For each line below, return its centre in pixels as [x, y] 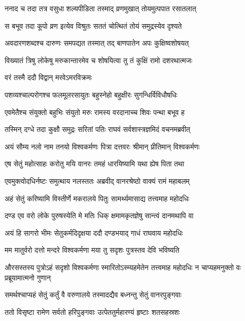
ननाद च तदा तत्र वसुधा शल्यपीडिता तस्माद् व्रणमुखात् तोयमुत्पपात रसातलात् [100, 8]
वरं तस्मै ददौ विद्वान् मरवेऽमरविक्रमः [49, 77]
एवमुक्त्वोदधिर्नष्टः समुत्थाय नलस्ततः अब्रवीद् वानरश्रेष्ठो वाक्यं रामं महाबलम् [97, 181]
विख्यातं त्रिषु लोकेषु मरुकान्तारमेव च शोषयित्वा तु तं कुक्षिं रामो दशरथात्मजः [99, 60]
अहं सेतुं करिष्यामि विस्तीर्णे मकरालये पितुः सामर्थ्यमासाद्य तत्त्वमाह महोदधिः [97, 198]
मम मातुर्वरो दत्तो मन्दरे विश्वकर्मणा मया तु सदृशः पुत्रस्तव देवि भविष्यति [92, 250]
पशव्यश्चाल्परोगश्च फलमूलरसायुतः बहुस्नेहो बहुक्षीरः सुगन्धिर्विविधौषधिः [91, 94]
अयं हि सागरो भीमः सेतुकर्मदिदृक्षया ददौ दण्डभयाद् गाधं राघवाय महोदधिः [94, 232]
